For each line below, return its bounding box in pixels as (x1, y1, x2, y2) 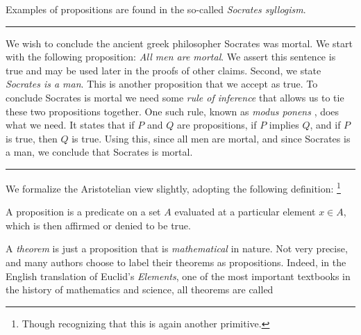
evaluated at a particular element (174, 204, 316, 219)
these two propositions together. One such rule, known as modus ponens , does (6, 104, 339, 118)
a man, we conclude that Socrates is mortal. (6, 145, 193, 159)
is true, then (6, 131, 58, 145)
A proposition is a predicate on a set (6, 204, 161, 219)
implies (269, 117, 299, 132)
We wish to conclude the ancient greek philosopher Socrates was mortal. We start (6, 35, 353, 50)
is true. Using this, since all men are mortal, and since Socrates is (72, 131, 351, 145)
